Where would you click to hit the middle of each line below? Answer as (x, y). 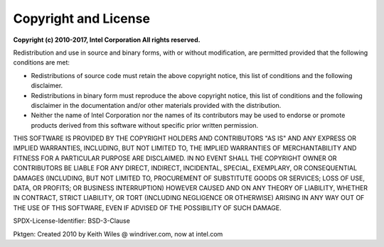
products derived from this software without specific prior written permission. (145, 125)
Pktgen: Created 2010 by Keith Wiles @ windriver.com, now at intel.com (118, 234)
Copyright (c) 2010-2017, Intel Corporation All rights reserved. (107, 40)
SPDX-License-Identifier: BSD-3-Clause (72, 221)
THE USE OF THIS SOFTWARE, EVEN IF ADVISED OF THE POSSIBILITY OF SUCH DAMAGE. (148, 208)
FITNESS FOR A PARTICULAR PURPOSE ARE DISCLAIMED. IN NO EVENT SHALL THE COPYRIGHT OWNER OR (175, 158)
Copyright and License (82, 18)
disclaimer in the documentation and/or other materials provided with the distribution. (156, 105)
